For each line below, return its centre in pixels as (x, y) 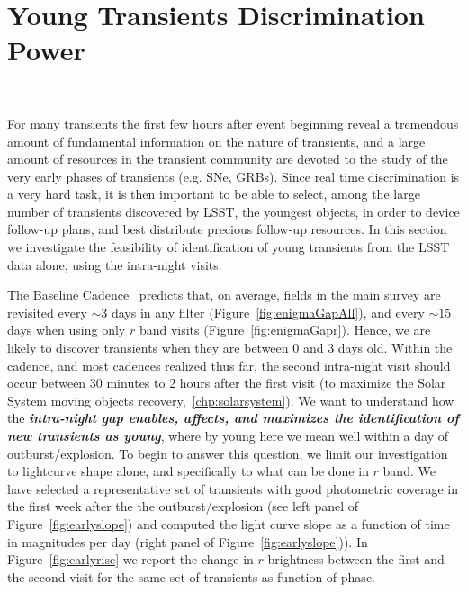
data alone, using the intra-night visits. (115, 264)
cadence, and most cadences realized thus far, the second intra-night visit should (229, 365)
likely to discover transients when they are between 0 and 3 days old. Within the (230, 348)
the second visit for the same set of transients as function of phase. (191, 576)
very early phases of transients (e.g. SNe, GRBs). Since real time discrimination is (234, 176)
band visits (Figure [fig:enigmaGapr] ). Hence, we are (285, 330)
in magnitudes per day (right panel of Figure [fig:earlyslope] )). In (188, 541)
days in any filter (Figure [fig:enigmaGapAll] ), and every (268, 312)
